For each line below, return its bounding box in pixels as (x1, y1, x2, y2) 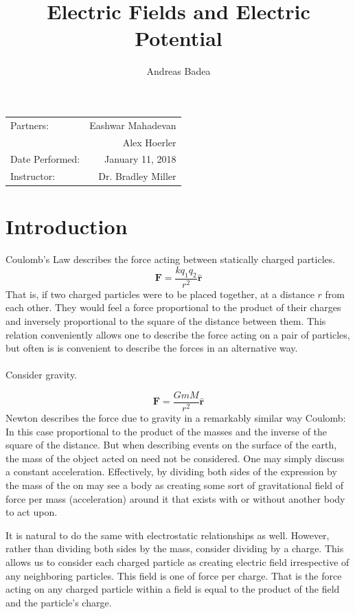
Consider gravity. (5, 367, 78, 382)
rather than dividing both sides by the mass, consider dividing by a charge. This (5, 541, 344, 556)
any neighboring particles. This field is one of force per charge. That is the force (5, 568, 342, 582)
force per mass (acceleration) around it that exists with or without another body (5, 491, 345, 505)
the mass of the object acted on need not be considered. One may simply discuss (5, 451, 345, 465)
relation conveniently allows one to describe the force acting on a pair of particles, (5, 327, 350, 341)
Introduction (5, 212, 128, 240)
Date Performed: (10, 152, 80, 166)
